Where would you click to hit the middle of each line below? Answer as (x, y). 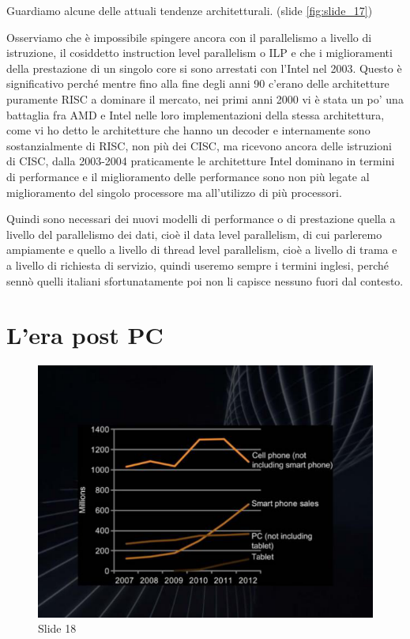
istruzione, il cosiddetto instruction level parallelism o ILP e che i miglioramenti (199, 53)
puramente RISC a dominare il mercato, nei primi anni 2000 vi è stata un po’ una (205, 98)
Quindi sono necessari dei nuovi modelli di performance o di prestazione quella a (201, 219)
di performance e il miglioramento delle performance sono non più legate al (188, 176)
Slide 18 (57, 628)
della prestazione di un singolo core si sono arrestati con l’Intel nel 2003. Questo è (204, 68)
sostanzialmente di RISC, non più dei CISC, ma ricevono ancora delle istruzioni (199, 145)
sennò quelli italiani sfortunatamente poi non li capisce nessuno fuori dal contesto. (205, 280)
